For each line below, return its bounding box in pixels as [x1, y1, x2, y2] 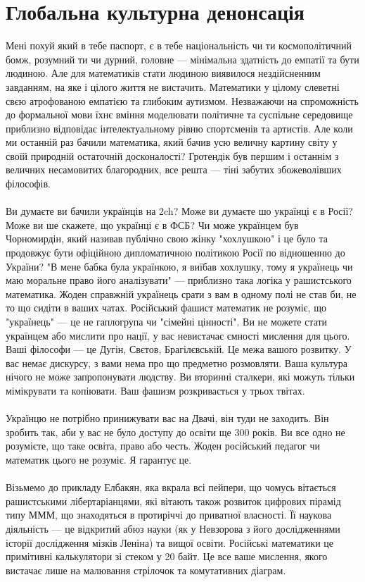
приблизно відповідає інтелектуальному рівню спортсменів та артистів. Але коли [6, 120, 353, 135]
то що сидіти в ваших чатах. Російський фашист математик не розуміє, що [6, 300, 326, 315]
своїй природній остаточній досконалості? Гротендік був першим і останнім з [6, 148, 339, 163]
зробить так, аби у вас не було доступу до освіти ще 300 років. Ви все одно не [6, 424, 345, 439]
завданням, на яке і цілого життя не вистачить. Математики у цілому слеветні [6, 79, 340, 94]
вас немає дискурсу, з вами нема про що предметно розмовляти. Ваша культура [6, 355, 348, 370]
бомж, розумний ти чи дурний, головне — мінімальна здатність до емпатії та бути [6, 51, 359, 66]
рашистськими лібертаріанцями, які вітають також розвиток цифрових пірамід [6, 493, 341, 508]
